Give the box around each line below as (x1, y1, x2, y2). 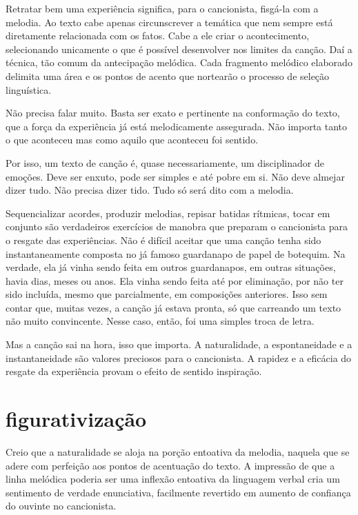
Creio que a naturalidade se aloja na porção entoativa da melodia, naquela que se (6, 444, 350, 458)
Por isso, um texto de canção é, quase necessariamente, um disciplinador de (6, 155, 324, 170)
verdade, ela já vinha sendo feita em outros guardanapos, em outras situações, (6, 260, 336, 274)
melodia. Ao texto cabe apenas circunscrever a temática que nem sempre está (6, 14, 333, 29)
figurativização (6, 405, 147, 433)
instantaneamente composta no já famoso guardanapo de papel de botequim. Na (6, 246, 346, 261)
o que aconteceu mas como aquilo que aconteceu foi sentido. (6, 132, 259, 147)
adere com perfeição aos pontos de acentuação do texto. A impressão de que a (6, 458, 335, 472)
